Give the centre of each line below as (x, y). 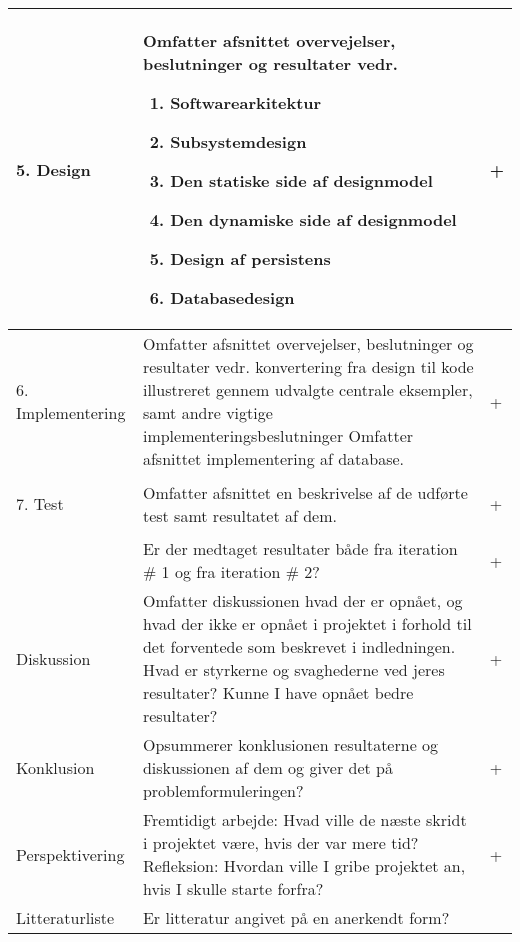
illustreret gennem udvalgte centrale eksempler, (307, 389)
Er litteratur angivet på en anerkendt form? (296, 917)
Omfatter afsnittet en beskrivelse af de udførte (305, 492)
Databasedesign (232, 297)
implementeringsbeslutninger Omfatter (278, 435)
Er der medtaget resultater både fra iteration (300, 548)
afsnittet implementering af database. (273, 458)
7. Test (40, 503)
